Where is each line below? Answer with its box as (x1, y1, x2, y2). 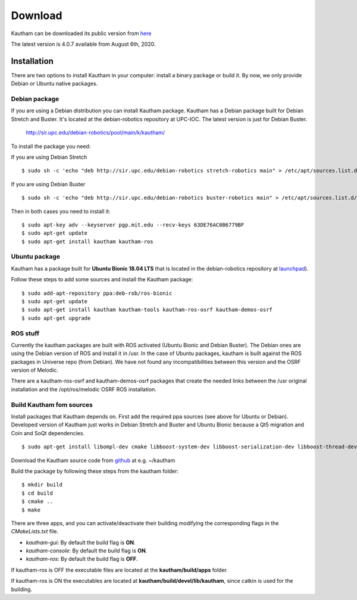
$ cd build (21, 489, 54, 497)
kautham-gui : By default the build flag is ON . (26, 539, 136, 546)
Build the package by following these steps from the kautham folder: (11, 467, 178, 475)
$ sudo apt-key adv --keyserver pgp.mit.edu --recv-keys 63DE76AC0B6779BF (21, 221, 245, 228)
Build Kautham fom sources (11, 400, 93, 409)
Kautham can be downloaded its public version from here (11, 30, 152, 37)
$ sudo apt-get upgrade (21, 315, 91, 321)
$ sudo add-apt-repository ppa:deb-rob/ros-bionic (21, 290, 173, 297)
